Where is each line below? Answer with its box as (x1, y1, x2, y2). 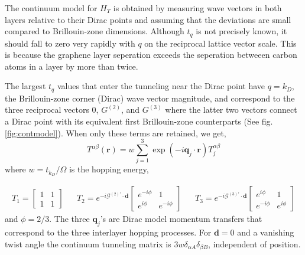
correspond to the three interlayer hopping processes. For (5, 226, 212, 238)
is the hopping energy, (69, 163, 149, 175)
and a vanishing (237, 226, 294, 238)
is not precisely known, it (196, 25, 287, 37)
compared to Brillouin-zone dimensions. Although (5, 25, 184, 37)
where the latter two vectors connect (165, 103, 297, 116)
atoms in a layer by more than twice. (5, 60, 138, 72)
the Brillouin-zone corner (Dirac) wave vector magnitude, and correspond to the (5, 91, 295, 104)
